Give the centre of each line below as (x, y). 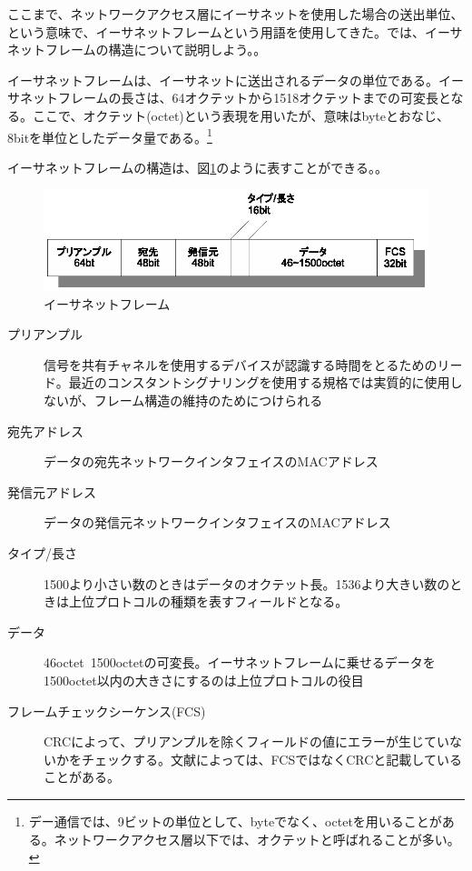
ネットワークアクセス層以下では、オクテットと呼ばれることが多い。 (257, 839)
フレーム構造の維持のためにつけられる (208, 400)
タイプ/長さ (42, 552)
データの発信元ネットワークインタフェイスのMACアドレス (217, 522)
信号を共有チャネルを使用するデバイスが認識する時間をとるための (241, 364)
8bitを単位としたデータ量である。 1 (110, 135)
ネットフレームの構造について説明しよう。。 (137, 50)
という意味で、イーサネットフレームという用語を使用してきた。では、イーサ (235, 31)
